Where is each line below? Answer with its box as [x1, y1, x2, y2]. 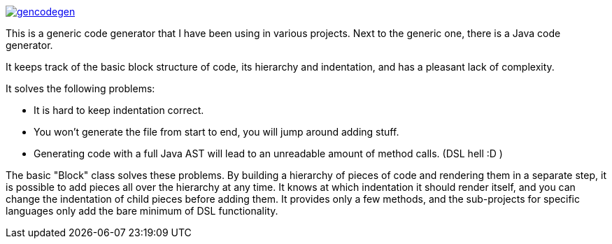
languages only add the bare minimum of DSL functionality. [6, 205, 278, 217]
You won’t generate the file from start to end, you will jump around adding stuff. [34, 126, 399, 138]
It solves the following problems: [6, 82, 155, 94]
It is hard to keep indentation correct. [34, 104, 204, 116]
